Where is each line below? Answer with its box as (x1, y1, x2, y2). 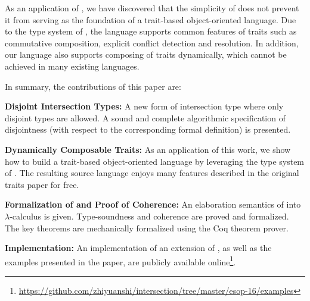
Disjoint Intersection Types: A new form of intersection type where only (5, 100, 284, 112)
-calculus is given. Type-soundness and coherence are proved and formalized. (10, 209, 289, 222)
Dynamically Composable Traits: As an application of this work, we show (5, 143, 291, 155)
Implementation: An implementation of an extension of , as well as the (5, 242, 272, 254)
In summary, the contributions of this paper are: (5, 80, 181, 92)
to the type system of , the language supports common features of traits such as (5, 25, 297, 37)
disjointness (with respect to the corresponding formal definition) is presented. (5, 123, 291, 136)
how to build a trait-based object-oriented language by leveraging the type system (5, 155, 305, 167)
